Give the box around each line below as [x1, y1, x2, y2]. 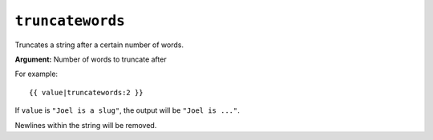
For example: [14, 69, 59, 79]
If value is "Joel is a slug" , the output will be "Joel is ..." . [14, 106, 240, 115]
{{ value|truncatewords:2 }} [29, 88, 144, 97]
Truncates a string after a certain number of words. [14, 40, 184, 50]
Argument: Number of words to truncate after [14, 54, 168, 64]
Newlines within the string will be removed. [14, 120, 157, 130]
